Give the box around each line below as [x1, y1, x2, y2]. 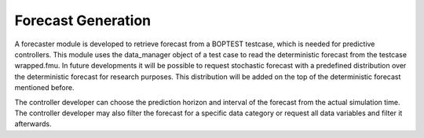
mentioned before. [14, 83, 75, 93]
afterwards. [14, 119, 52, 129]
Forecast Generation [14, 12, 152, 29]
